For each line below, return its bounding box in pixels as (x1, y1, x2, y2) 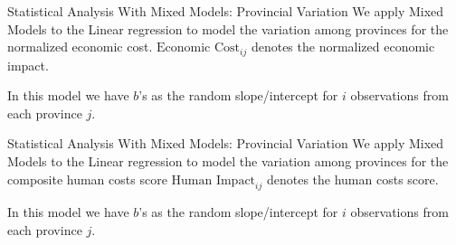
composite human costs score (7, 169, 167, 188)
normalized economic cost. (7, 37, 153, 56)
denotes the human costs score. (266, 169, 439, 188)
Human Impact (171, 174, 256, 187)
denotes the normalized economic (251, 37, 435, 56)
